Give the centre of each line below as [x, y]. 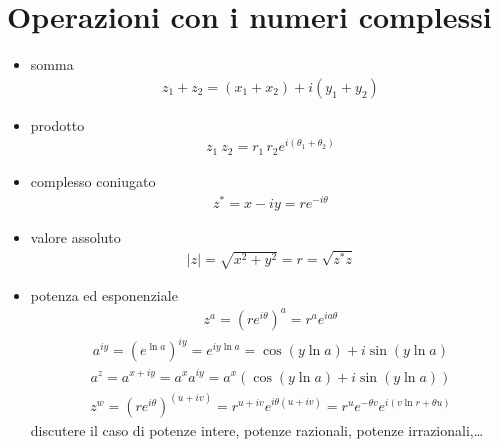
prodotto [57, 124]
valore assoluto [75, 236]
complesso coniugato [93, 180]
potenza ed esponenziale [104, 294]
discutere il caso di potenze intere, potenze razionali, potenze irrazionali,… [257, 430]
